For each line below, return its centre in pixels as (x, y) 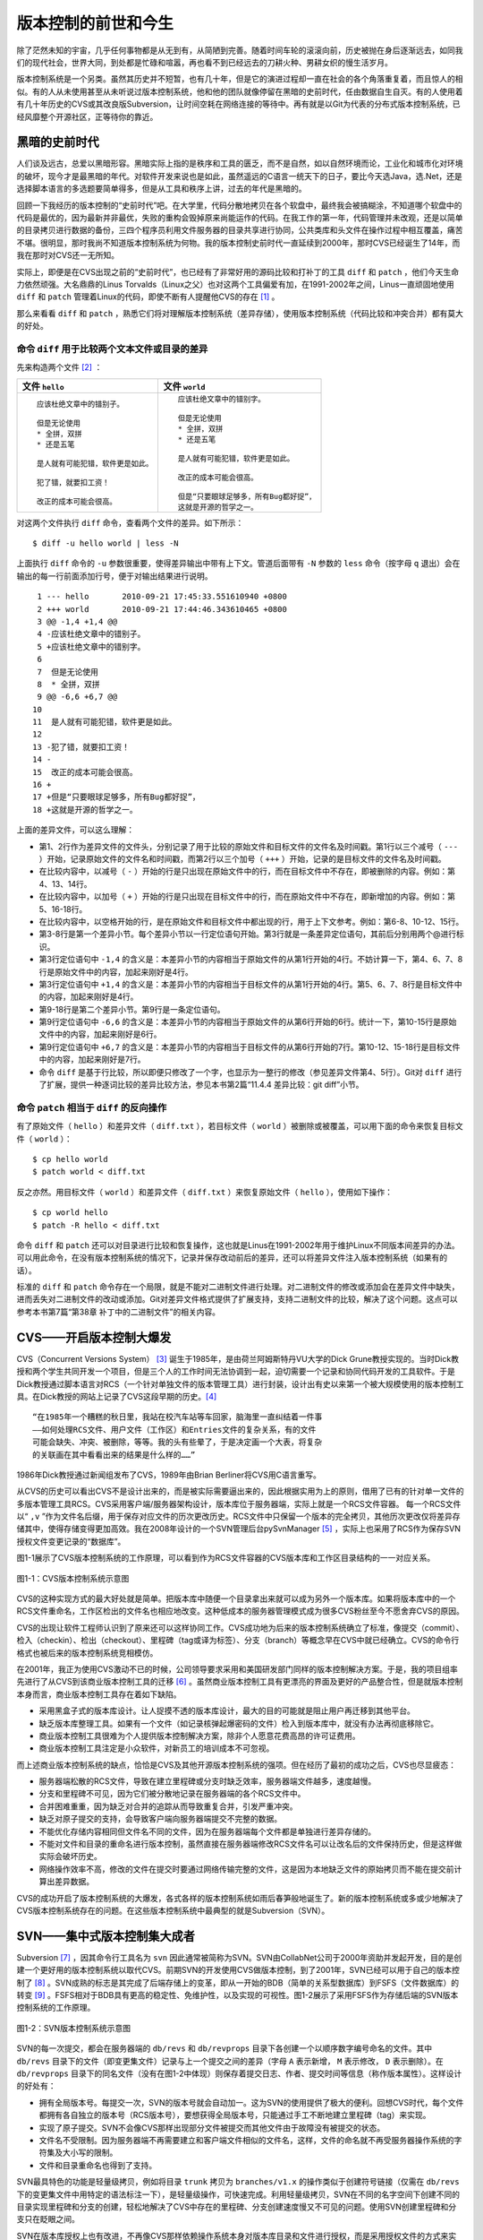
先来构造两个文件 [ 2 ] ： (59, 367)
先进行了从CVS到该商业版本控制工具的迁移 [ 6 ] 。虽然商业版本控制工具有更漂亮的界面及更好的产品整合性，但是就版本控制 (240, 1682)
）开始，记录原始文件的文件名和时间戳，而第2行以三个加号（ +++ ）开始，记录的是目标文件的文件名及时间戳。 (242, 859)
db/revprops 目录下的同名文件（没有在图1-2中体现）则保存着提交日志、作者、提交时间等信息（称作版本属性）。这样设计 (239, 2073)
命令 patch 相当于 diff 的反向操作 (92, 1107)
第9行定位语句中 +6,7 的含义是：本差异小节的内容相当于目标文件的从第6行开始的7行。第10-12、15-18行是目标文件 (250, 1047)
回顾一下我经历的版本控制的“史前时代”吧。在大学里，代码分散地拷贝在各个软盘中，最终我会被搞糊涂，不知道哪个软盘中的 (239, 205)
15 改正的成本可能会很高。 (85, 772)
